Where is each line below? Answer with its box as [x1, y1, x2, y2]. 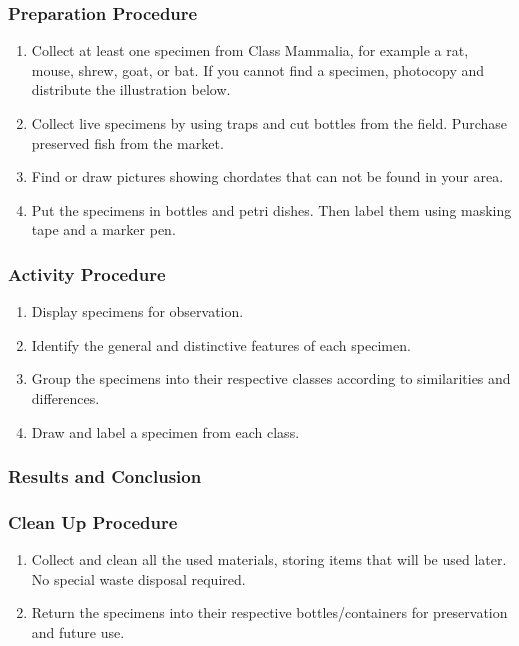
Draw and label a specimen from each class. [31, 421, 300, 442]
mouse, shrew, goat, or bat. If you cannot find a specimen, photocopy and [31, 59, 485, 80]
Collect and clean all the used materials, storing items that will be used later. [31, 549, 507, 570]
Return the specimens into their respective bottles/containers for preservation [31, 602, 508, 623]
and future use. [31, 622, 125, 642]
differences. [31, 387, 100, 408]
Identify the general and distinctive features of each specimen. [31, 334, 411, 355]
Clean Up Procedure [8, 509, 178, 534]
